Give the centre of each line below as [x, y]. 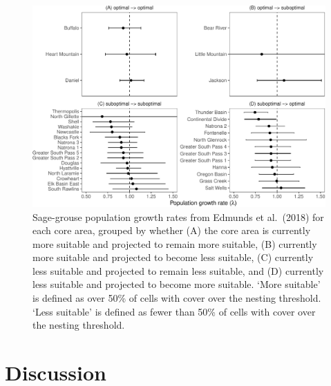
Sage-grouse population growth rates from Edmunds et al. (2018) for [178, 216]
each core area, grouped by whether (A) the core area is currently [172, 230]
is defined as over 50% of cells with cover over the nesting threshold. [177, 298]
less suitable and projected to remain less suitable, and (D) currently [178, 270]
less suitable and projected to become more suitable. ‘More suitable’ [177, 284]
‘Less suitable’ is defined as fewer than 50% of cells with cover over [174, 311]
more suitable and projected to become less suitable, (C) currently [173, 257]
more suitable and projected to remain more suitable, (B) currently [175, 243]
